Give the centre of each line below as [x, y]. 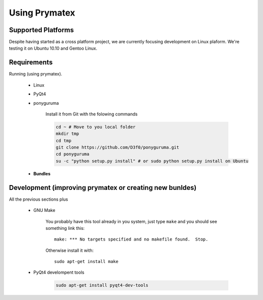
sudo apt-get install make [86, 262]
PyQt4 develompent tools [59, 272]
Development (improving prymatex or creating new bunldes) [103, 187]
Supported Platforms [41, 30]
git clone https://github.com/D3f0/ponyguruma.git [118, 148]
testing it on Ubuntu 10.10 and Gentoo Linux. [53, 48]
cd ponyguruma [73, 154]
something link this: [65, 228]
